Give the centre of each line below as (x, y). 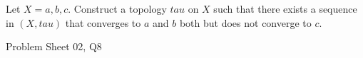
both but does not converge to (245, 22)
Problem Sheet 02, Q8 (54, 46)
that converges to (103, 22)
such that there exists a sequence (285, 8)
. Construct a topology (117, 8)
